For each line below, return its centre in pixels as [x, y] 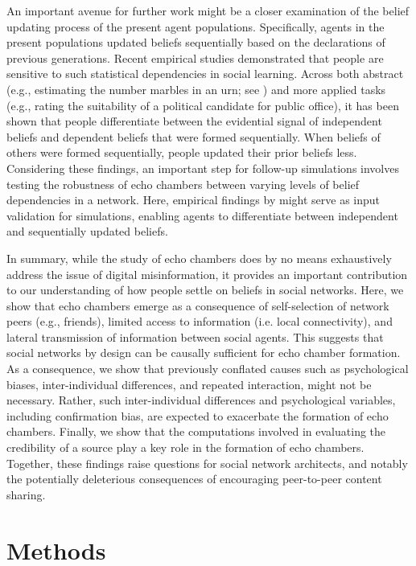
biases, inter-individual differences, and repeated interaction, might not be [189, 384]
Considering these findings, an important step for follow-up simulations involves [203, 168]
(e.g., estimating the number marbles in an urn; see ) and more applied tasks [196, 89]
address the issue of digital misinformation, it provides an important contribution [207, 274]
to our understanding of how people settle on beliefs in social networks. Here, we [205, 290]
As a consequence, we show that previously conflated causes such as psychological [208, 369]
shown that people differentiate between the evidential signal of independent [194, 121]
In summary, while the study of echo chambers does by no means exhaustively [199, 258]
